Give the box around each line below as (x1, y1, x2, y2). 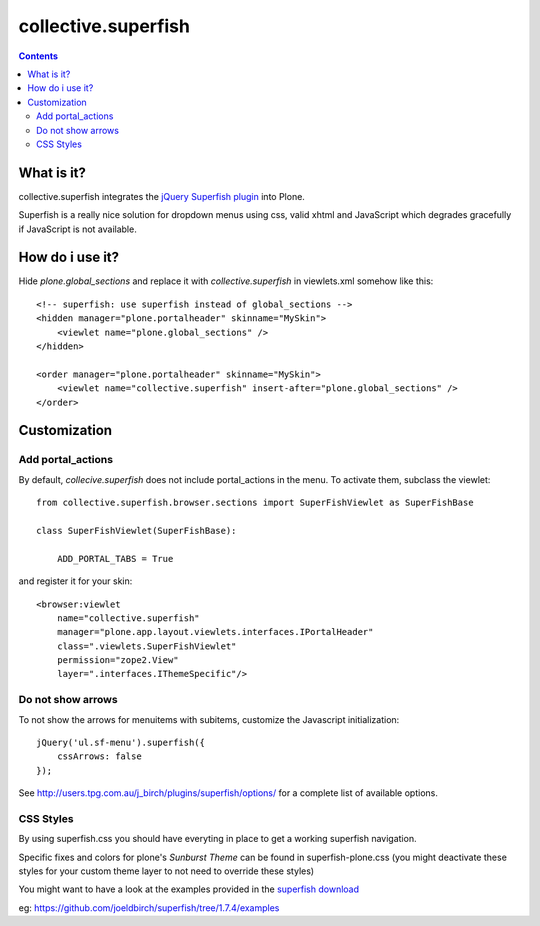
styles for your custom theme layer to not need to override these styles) (18, 865, 315, 877)
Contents (18, 50, 59, 62)
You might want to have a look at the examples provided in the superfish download (18, 883, 360, 895)
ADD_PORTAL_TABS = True (56, 553, 174, 564)
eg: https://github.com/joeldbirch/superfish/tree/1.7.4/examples (18, 901, 280, 914)
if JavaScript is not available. (18, 223, 137, 235)
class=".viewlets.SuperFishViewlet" (56, 640, 237, 652)
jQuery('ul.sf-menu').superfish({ (36, 736, 205, 748)
